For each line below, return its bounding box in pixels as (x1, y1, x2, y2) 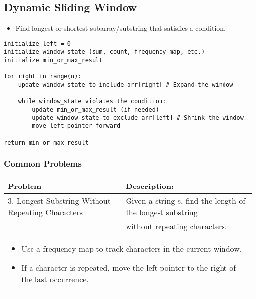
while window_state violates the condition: (18, 98, 166, 105)
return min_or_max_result (4, 139, 89, 146)
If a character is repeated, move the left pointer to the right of (21, 262, 236, 273)
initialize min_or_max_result (4, 57, 103, 64)
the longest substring (126, 206, 198, 218)
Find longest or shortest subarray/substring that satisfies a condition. (15, 23, 225, 33)
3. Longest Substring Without (8, 194, 111, 206)
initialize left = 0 (4, 40, 71, 47)
